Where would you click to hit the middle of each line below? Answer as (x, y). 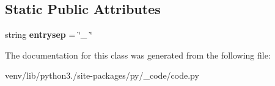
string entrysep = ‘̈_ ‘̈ (49, 34)
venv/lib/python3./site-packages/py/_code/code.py (102, 75)
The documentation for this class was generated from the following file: (138, 55)
